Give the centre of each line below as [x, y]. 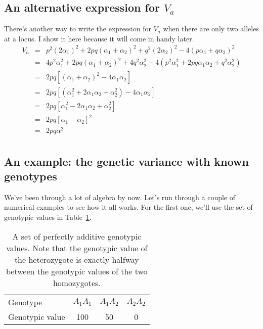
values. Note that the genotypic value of [77, 248]
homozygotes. [77, 283]
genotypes [31, 176]
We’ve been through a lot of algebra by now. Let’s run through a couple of [120, 197]
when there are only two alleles [211, 29]
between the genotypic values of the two [77, 271]
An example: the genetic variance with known [126, 161]
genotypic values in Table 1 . [48, 217]
